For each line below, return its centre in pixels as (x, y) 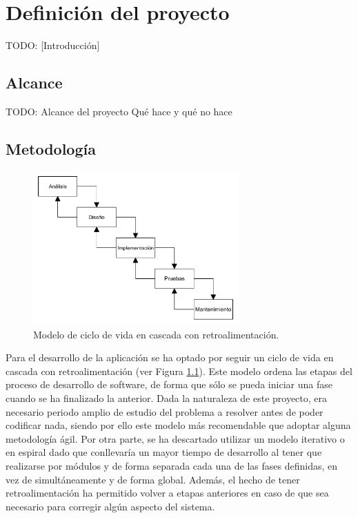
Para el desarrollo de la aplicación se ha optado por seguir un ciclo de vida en (170, 357)
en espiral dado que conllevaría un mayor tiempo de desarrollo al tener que (164, 452)
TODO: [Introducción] (53, 45)
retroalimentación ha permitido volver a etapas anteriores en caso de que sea (167, 493)
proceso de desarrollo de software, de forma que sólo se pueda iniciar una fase (169, 384)
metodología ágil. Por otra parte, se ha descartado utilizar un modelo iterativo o (175, 438)
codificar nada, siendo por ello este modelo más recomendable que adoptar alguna (178, 425)
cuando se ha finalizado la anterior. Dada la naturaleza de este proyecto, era (167, 397)
